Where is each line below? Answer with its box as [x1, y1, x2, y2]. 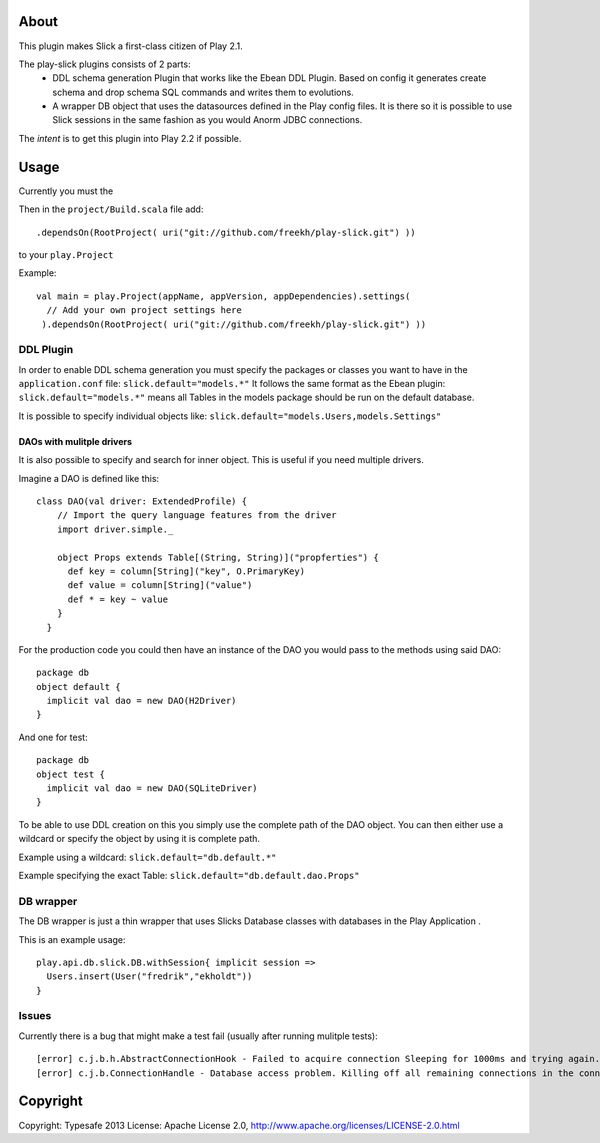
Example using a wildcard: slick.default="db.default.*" [18, 851, 277, 863]
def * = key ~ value [67, 593, 169, 605]
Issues [18, 1009, 52, 1023]
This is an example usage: [18, 933, 126, 945]
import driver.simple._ [56, 523, 174, 535]
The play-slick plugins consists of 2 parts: [18, 58, 191, 70]
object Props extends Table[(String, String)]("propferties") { [56, 551, 379, 563]
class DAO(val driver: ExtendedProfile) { [36, 495, 248, 507]
